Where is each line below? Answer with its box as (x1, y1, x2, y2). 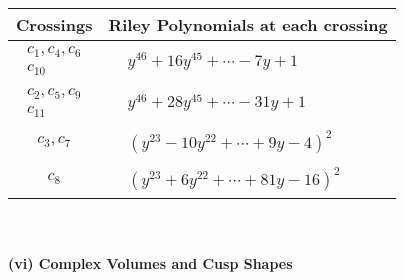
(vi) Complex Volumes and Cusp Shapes (8, 253, 293, 274)
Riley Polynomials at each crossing (108, 13, 388, 36)
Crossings (16, 13, 93, 36)
